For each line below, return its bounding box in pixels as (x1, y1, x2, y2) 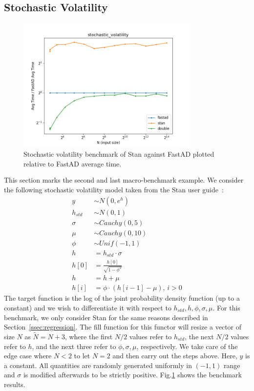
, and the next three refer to (32, 341, 116, 351)
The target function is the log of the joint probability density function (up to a (4, 293, 240, 303)
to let (74, 350, 90, 361)
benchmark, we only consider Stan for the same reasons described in (4, 312, 208, 322)
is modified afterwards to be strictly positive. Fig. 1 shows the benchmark (23, 370, 242, 380)
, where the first (64, 331, 113, 341)
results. (4, 379, 25, 389)
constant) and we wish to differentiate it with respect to (4, 302, 171, 312)
